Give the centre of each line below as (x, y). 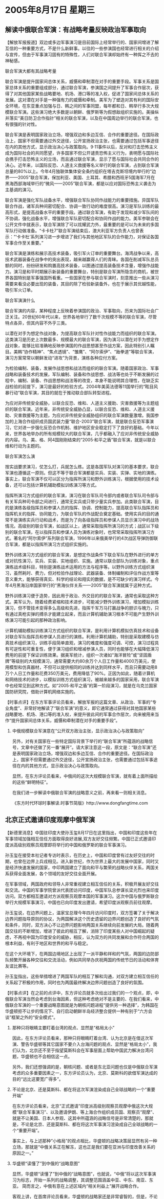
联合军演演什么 (20, 300)
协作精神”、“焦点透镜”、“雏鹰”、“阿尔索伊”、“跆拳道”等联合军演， (90, 352)
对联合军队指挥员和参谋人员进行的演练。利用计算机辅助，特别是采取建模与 (80, 637)
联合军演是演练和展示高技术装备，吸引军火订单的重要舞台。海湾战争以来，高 (82, 253)
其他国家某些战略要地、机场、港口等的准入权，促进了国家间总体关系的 (88, 94)
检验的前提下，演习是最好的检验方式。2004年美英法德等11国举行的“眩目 (81, 386)
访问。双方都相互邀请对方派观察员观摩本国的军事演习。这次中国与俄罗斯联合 (82, 896)
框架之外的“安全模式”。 (35, 1017)
